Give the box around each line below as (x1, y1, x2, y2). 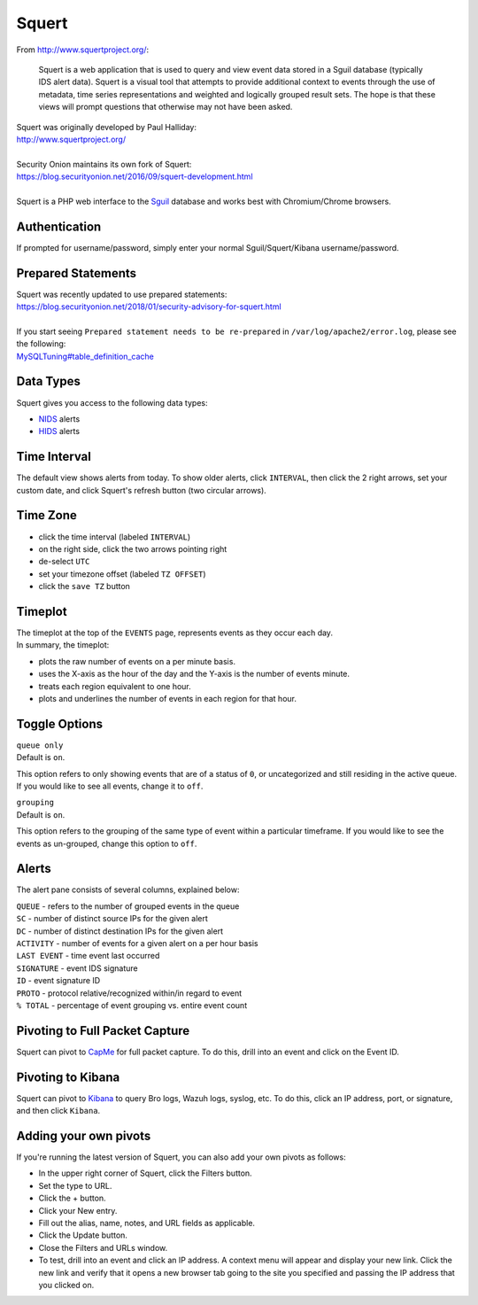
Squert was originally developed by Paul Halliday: (16, 121, 197, 132)
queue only (16, 740, 64, 750)
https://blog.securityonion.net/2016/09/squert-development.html (16, 171, 253, 182)
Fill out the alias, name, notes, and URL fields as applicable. (38, 1218, 256, 1229)
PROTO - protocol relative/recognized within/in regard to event (16, 988, 243, 998)
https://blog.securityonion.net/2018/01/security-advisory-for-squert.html (16, 301, 282, 312)
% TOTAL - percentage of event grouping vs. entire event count (16, 999, 248, 1010)
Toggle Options (16, 716, 104, 731)
